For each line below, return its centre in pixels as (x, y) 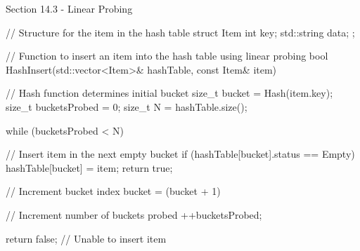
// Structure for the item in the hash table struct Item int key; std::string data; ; (180, 32)
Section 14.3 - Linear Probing (69, 8)
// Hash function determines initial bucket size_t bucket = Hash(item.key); (169, 93)
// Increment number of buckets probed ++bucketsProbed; (134, 214)
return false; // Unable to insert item (86, 238)
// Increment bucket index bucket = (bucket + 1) (113, 191)
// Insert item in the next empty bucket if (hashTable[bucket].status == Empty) (180, 154)
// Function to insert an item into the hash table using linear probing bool (167, 56)
